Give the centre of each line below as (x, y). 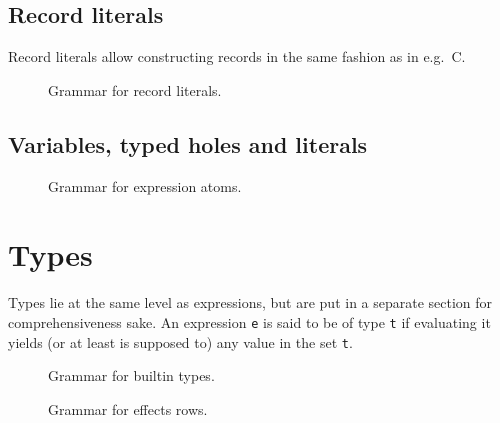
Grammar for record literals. (135, 89)
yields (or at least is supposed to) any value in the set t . (180, 341)
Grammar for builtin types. (131, 375)
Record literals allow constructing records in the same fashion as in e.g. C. (237, 56)
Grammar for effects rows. (128, 408)
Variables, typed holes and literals (188, 143)
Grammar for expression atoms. (145, 185)
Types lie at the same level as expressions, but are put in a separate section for (250, 302)
